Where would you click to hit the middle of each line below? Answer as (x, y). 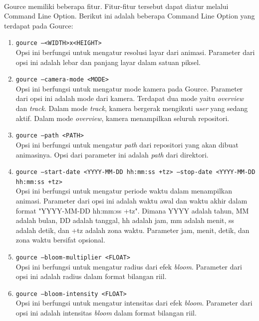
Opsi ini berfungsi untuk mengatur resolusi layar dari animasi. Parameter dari (135, 52)
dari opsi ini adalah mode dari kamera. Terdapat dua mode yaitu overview (130, 98)
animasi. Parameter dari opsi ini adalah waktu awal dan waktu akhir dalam (131, 200)
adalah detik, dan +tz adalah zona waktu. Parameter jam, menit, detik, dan (132, 230)
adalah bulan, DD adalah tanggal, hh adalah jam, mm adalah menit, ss (125, 220)
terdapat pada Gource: (39, 25)
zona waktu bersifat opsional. (60, 240)
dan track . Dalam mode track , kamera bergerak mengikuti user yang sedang (132, 108)
